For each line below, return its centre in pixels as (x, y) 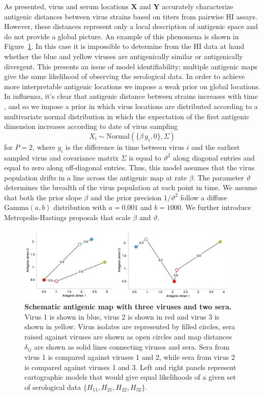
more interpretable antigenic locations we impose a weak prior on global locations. (132, 86)
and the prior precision (126, 197)
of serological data (53, 387)
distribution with (80, 207)
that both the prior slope (43, 197)
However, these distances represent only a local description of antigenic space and (131, 26)
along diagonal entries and (214, 157)
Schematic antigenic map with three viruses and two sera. (128, 307)
